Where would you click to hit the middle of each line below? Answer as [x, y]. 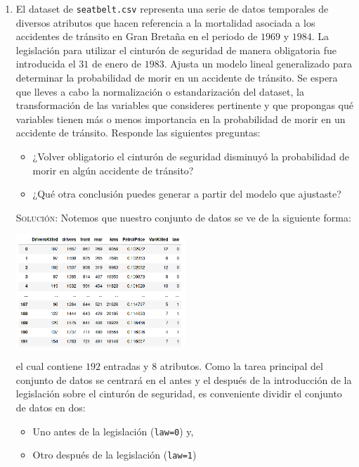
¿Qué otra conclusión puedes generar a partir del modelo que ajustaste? [187, 194]
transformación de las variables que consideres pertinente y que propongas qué [184, 105]
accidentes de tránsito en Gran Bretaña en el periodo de [137, 36]
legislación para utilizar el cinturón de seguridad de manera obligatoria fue [176, 50]
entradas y [126, 366]
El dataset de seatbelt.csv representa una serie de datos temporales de [172, 8]
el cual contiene [49, 366]
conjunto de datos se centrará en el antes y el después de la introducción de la [184, 379]
